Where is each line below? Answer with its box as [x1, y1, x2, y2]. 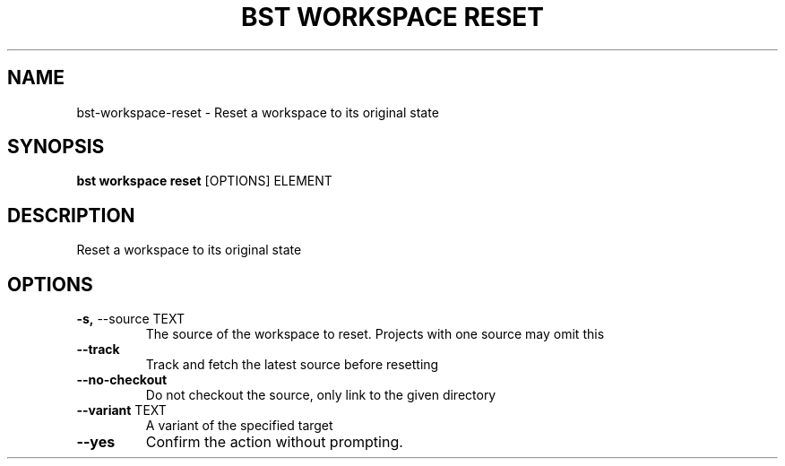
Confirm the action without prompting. [145, 433, 403, 452]
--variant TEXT [76, 402, 167, 419]
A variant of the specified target [145, 418, 333, 434]
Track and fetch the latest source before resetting [145, 357, 439, 373]
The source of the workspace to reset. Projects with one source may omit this [145, 326, 605, 342]
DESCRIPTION [7, 203, 135, 227]
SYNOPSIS [7, 135, 105, 159]
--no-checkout [76, 372, 168, 388]
